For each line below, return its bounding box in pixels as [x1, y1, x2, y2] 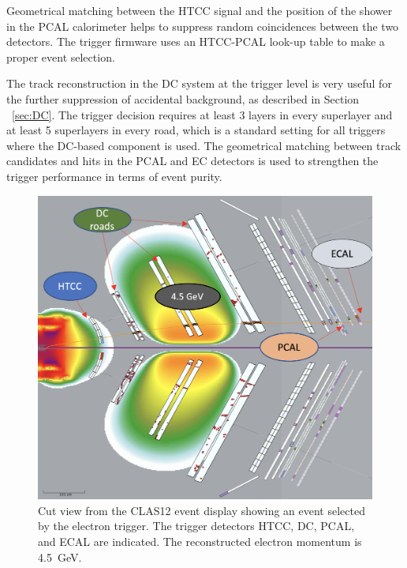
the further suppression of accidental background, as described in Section [6, 90, 360, 107]
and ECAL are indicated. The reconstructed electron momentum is [38, 532, 362, 549]
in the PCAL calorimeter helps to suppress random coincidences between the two [6, 17, 399, 34]
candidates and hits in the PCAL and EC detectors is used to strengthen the [6, 152, 379, 169]
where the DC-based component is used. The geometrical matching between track [6, 137, 401, 153]
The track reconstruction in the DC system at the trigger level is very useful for [6, 75, 392, 92]
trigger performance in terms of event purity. [6, 167, 222, 184]
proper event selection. [6, 48, 115, 65]
